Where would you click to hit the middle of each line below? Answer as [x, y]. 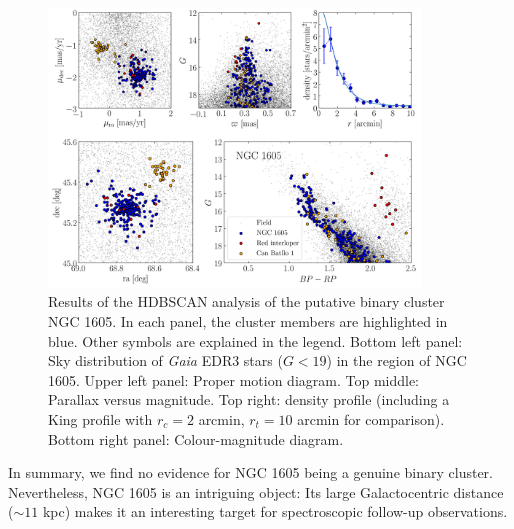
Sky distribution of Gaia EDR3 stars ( [165, 360]
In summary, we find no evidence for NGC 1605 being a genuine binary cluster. [250, 472]
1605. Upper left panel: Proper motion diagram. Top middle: [234, 379]
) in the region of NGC [396, 360]
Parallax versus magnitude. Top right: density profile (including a [249, 399]
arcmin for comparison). [371, 418]
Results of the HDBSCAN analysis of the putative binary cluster [246, 301]
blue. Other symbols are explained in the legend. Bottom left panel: [255, 340]
